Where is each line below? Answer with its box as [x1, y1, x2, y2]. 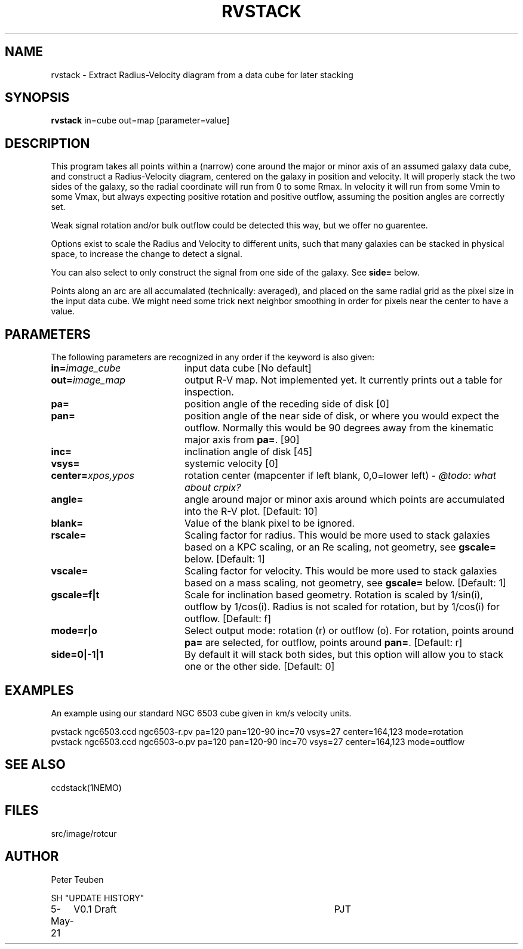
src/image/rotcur [51, 828, 117, 839]
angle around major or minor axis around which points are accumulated [184, 493, 505, 506]
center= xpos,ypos [51, 469, 134, 482]
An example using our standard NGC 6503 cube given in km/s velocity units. [51, 707, 352, 718]
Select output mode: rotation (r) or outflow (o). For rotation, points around [184, 625, 514, 637]
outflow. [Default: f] [184, 613, 272, 625]
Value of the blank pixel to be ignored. [184, 517, 355, 530]
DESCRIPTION [5, 135, 90, 151]
